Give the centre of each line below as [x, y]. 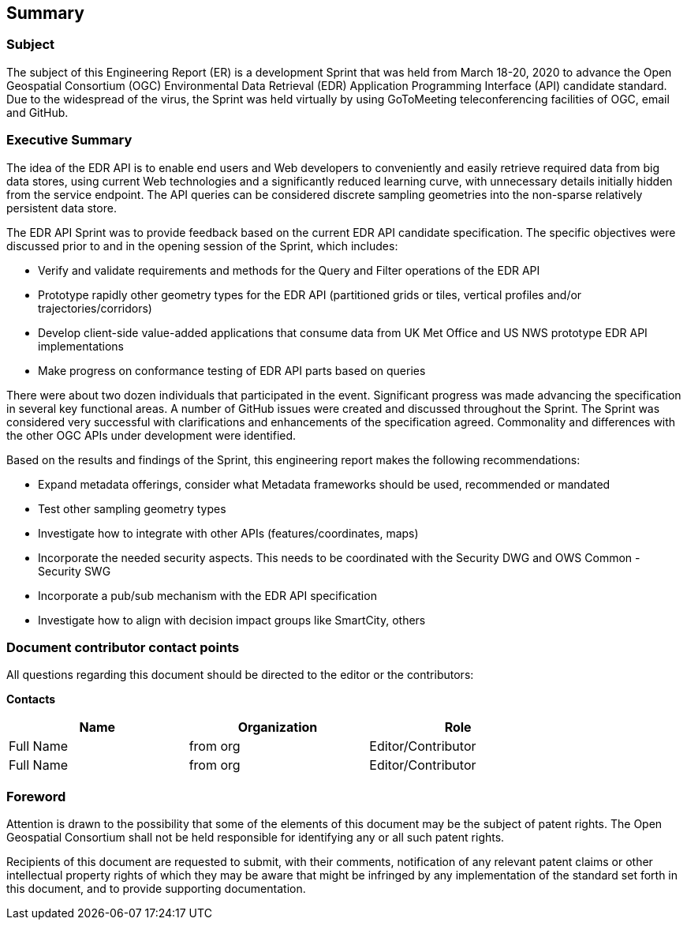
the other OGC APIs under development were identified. [151, 435]
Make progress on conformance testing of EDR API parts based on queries [232, 370]
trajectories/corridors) [95, 308]
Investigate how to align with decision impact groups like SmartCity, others [232, 620]
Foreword [36, 796]
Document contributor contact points [123, 647]
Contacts [31, 699]
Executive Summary [69, 140]
